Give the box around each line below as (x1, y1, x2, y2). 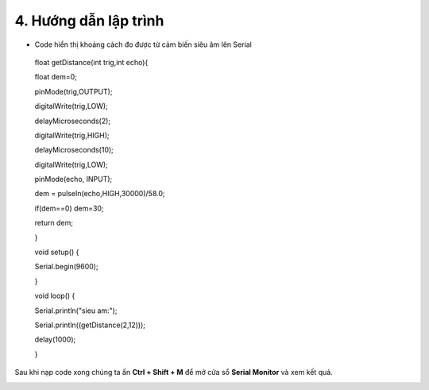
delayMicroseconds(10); (34, 145, 114, 155)
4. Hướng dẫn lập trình (14, 12, 164, 29)
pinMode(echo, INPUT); (34, 175, 113, 184)
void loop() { (34, 291, 75, 301)
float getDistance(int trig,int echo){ (34, 57, 149, 67)
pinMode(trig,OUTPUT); (34, 87, 113, 96)
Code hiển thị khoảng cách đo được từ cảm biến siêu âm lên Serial (34, 40, 252, 49)
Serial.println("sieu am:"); (34, 306, 118, 315)
